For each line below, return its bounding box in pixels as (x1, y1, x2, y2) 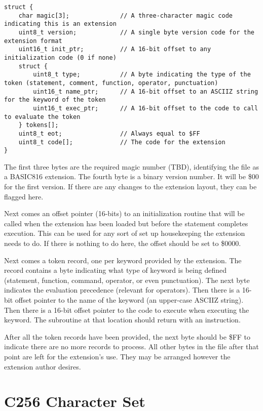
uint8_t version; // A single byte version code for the (18, 28, 254, 36)
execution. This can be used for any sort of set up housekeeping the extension (4, 228, 245, 238)
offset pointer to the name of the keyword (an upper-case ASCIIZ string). (15, 294, 244, 305)
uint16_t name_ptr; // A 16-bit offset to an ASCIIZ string (33, 88, 258, 95)
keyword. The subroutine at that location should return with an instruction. (4, 314, 241, 325)
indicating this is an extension (4, 20, 117, 28)
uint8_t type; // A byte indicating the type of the (33, 71, 251, 78)
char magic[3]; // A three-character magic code (18, 12, 233, 19)
